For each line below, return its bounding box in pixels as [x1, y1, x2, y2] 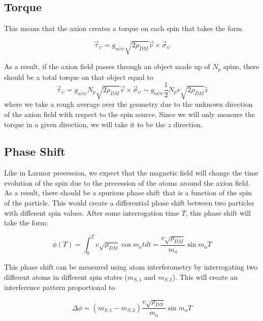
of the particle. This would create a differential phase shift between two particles [4, 197, 254, 208]
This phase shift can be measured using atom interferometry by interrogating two [4, 261, 258, 272]
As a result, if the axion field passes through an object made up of [4, 61, 210, 72]
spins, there [223, 61, 259, 72]
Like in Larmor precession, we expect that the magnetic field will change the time [4, 167, 258, 178]
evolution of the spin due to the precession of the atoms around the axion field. [4, 177, 250, 188]
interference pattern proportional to [4, 282, 115, 293]
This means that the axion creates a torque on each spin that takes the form [4, 23, 242, 34]
